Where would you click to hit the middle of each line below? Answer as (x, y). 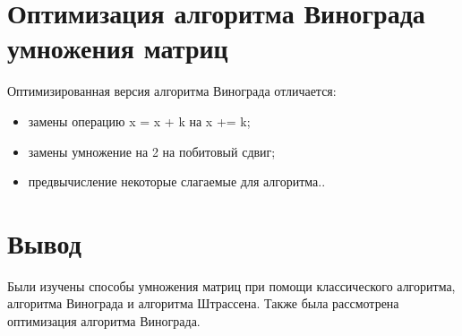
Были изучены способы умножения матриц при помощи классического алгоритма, (231, 285)
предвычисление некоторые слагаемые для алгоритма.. (177, 181)
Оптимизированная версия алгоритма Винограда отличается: (172, 91)
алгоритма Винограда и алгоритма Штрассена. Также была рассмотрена (203, 303)
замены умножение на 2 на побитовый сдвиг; (152, 151)
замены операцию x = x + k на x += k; (139, 121)
